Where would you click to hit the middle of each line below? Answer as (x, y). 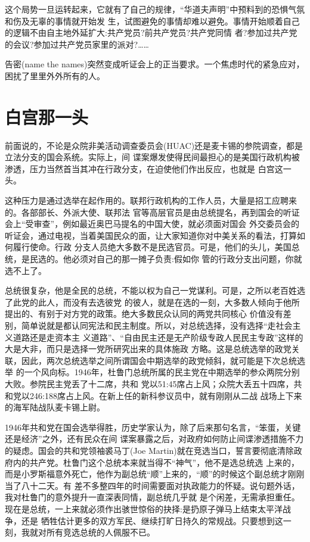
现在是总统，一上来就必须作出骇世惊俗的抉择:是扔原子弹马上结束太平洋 (144, 508)
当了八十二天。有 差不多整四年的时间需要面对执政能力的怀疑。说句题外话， (152, 485)
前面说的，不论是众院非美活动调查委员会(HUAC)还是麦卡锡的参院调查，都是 (154, 145)
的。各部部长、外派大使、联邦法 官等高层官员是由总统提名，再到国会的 (144, 212)
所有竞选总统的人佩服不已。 (100, 532)
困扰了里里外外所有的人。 (55, 75)
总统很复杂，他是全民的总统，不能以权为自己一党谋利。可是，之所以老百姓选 (155, 290)
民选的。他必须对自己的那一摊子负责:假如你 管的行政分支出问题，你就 (166, 259)
